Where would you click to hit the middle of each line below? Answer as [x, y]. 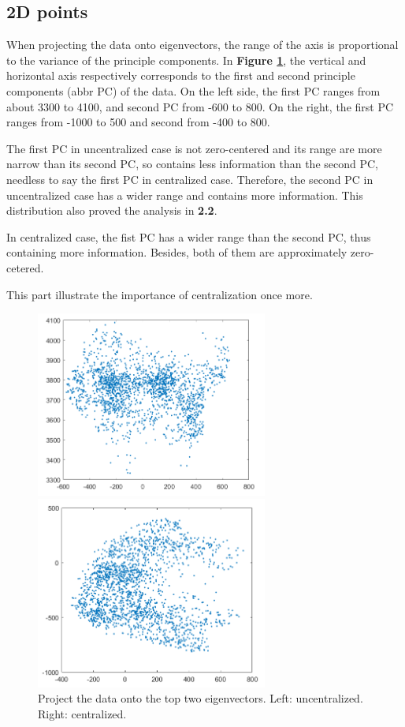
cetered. [25, 267]
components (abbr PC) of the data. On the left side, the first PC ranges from [193, 90]
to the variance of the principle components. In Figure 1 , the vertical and [186, 60]
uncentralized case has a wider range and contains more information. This [185, 195]
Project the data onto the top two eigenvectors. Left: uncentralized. [201, 698]
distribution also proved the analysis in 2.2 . [112, 210]
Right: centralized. [82, 713]
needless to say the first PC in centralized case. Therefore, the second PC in [190, 179]
